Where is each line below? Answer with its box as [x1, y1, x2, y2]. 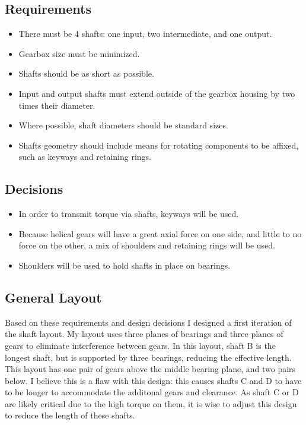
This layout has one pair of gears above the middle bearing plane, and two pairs [5, 363, 296, 375]
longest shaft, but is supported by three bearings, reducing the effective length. [5, 351, 292, 363]
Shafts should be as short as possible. [18, 67, 154, 80]
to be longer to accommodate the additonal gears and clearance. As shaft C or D [5, 386, 299, 398]
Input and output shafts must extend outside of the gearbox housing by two [18, 87, 295, 99]
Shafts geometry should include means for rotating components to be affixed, [18, 138, 299, 151]
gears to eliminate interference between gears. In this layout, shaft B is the [5, 339, 276, 351]
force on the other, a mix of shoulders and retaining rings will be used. [18, 239, 275, 251]
